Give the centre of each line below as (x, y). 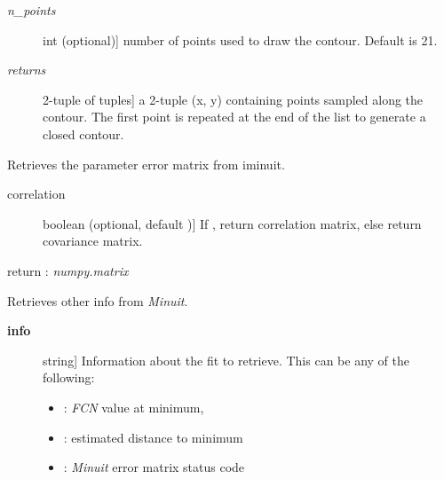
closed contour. (83, 133)
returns (27, 70)
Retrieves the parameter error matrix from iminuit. (146, 164)
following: (69, 377)
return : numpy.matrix (68, 270)
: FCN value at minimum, (134, 407)
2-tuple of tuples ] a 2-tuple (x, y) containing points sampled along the (233, 99)
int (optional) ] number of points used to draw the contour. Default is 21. (240, 39)
